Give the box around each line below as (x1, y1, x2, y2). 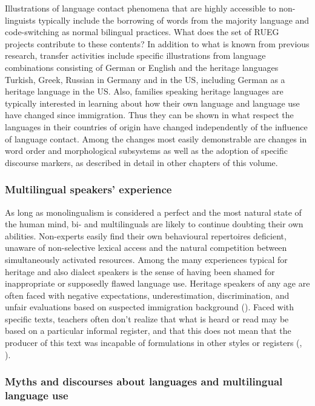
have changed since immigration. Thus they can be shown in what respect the (5, 108, 294, 121)
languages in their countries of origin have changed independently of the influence (5, 120, 308, 133)
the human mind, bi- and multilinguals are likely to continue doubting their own (5, 218, 303, 230)
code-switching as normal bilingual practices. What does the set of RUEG (5, 25, 279, 38)
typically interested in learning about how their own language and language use (5, 96, 300, 109)
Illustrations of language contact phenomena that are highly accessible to (5, 2, 276, 14)
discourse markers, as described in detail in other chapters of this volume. (5, 156, 278, 168)
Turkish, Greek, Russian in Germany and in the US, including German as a (5, 73, 285, 85)
